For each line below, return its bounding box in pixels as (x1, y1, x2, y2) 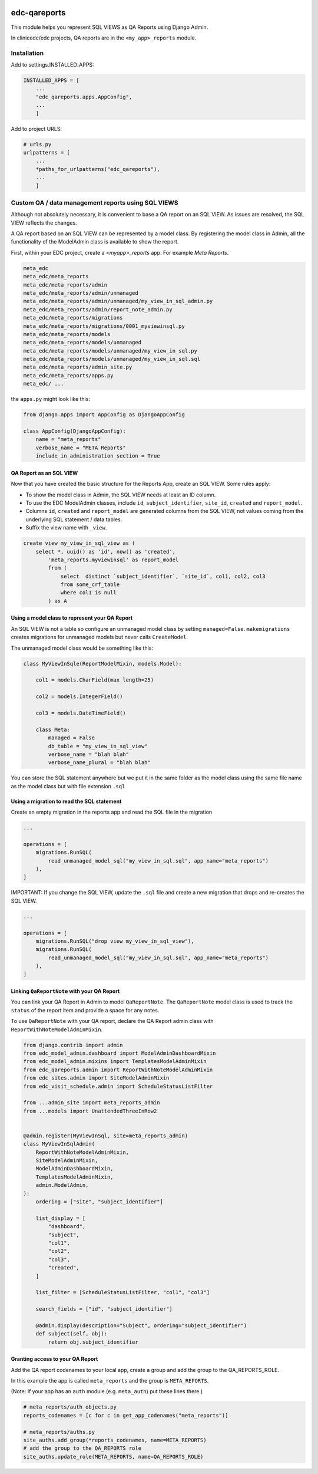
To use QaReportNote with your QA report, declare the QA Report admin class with (11, 1018, 214, 1025)
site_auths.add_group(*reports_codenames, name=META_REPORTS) (23, 1436, 207, 1443)
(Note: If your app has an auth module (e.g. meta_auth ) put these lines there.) (11, 1388, 203, 1395)
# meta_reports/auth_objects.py (23, 1404, 117, 1410)
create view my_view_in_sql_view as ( (23, 540, 135, 547)
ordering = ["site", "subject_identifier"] (35, 1199, 163, 1205)
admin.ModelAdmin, (35, 1182, 89, 1189)
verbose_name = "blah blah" (48, 751, 130, 758)
